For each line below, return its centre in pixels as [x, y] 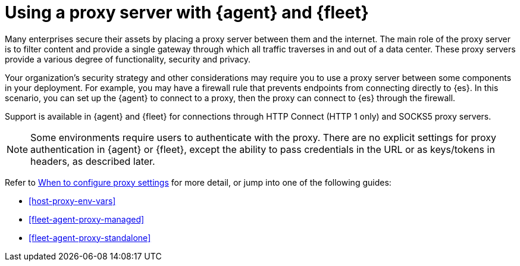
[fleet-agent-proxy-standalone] [90, 237]
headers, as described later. [93, 161]
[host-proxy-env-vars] [72, 201]
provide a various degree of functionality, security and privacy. [128, 59]
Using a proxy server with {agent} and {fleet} [187, 12]
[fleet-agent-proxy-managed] [87, 219]
